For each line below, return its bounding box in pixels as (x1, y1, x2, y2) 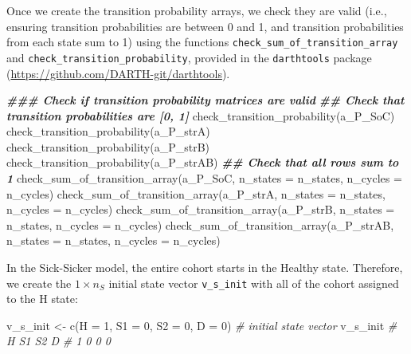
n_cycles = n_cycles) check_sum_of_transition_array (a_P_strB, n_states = (6, 201, 395, 218)
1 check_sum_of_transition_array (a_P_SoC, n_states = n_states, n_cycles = (6, 170, 402, 187)
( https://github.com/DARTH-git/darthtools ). (6, 65, 230, 81)
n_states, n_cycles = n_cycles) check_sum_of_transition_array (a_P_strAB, (6, 216, 394, 233)
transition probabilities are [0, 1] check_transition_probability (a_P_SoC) (6, 107, 395, 124)
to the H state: (6, 290, 78, 307)
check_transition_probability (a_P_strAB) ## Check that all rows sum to (6, 154, 399, 171)
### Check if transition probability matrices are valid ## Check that (6, 92, 405, 108)
